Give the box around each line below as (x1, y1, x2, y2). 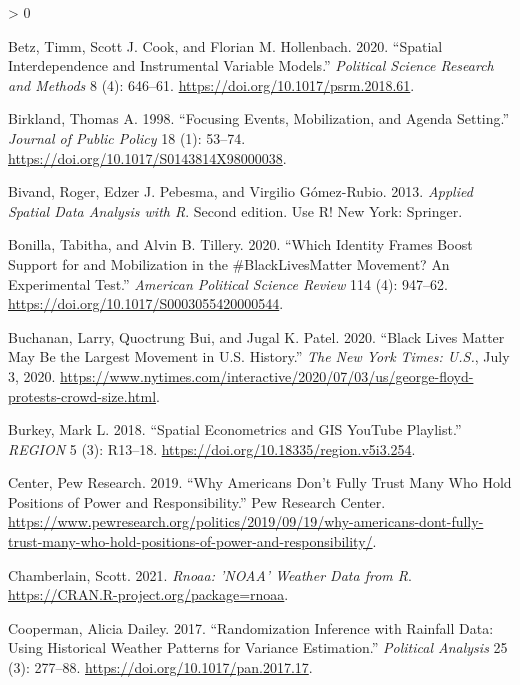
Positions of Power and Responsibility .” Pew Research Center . (8, 491, 386, 512)
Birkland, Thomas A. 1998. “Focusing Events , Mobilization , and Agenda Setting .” (8, 108, 510, 129)
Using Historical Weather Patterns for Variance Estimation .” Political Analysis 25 (8, 637, 508, 658)
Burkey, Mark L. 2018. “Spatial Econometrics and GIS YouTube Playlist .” (8, 419, 462, 440)
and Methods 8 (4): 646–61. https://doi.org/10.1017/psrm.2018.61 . (8, 74, 415, 95)
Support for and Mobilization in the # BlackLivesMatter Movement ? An (8, 253, 450, 274)
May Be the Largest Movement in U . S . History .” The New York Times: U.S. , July (8, 346, 510, 367)
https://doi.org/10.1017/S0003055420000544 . (8, 293, 284, 314)
